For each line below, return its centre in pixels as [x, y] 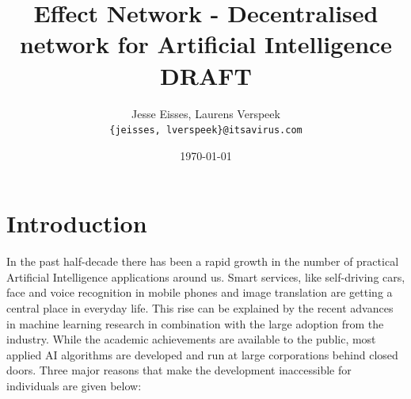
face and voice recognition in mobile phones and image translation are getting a [200, 292]
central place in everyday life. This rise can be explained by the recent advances [200, 308]
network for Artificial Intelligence [206, 44]
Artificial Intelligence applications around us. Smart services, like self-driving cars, [206, 276]
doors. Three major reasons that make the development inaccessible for [179, 370]
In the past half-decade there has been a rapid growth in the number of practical [203, 261]
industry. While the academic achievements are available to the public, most [191, 339]
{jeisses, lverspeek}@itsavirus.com [206, 130]
